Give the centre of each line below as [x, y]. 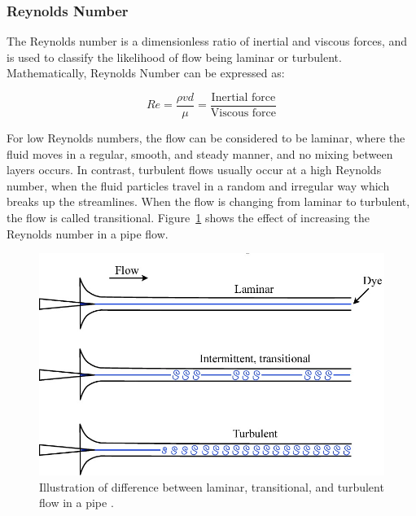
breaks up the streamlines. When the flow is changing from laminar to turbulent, [208, 201]
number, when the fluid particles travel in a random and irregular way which [198, 185]
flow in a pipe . [77, 503]
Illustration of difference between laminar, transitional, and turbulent [212, 486]
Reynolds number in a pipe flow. [88, 233]
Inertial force [243, 98]
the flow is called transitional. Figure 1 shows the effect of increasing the [188, 218]
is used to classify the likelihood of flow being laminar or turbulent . [174, 57]
